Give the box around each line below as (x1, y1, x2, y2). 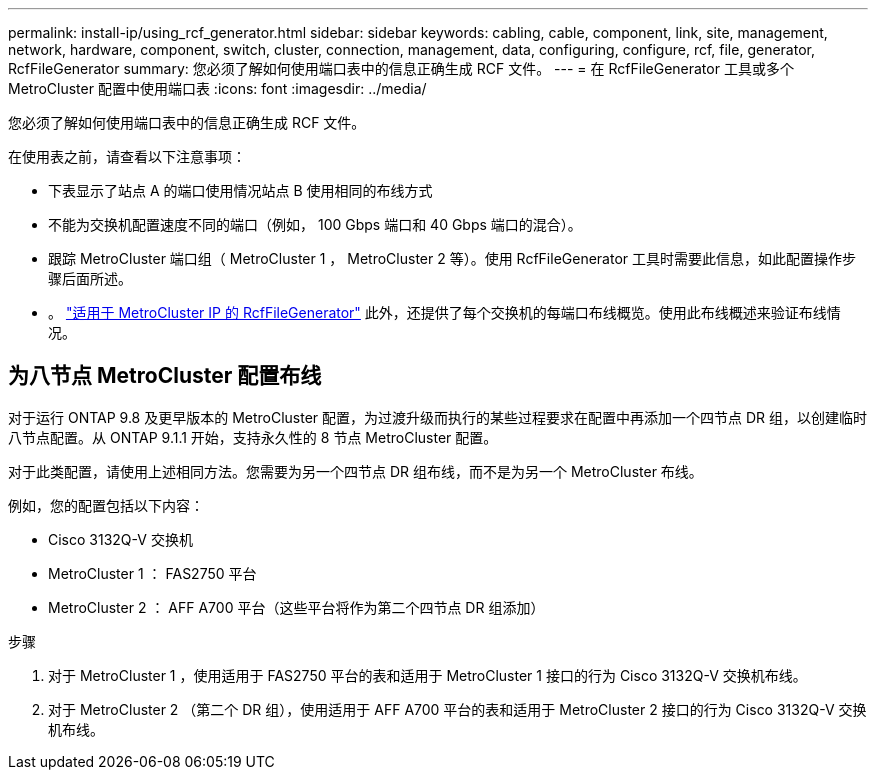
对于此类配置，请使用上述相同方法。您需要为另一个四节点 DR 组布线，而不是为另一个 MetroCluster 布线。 (8, 462, 703, 480)
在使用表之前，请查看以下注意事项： (8, 148, 246, 165)
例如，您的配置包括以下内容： (8, 496, 204, 514)
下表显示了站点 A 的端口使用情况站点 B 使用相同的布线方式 (48, 182, 433, 199)
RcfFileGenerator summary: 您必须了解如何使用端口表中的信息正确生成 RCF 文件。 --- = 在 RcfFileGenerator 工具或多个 (8, 60, 794, 77)
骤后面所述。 (48, 270, 132, 287)
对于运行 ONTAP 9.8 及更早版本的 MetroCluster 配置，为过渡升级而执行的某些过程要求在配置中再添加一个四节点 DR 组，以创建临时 (8, 408, 868, 426)
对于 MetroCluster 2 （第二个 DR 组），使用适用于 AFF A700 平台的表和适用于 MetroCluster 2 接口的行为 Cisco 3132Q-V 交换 (48, 700, 867, 718)
